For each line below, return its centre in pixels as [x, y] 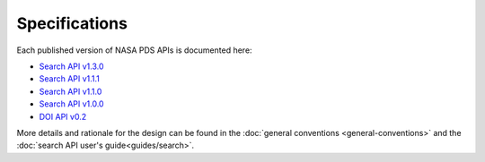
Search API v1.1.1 [70, 79]
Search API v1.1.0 [71, 91]
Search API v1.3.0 [71, 66]
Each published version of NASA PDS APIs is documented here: [134, 50]
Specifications [72, 23]
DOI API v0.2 [63, 116]
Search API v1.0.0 [71, 104]
